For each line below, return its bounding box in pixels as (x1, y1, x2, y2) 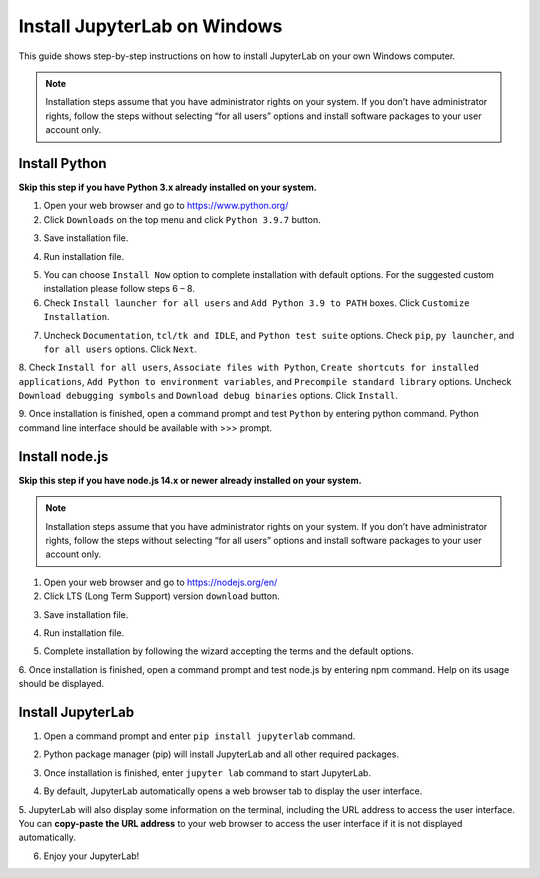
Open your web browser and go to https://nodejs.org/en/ (43, 576, 278, 588)
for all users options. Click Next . (43, 343, 197, 355)
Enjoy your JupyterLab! (43, 850, 140, 862)
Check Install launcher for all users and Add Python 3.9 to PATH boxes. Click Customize (43, 296, 470, 309)
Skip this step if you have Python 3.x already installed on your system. (18, 181, 317, 194)
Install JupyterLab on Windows (18, 15, 283, 37)
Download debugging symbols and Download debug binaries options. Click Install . (18, 390, 399, 402)
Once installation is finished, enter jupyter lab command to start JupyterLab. (43, 766, 372, 779)
